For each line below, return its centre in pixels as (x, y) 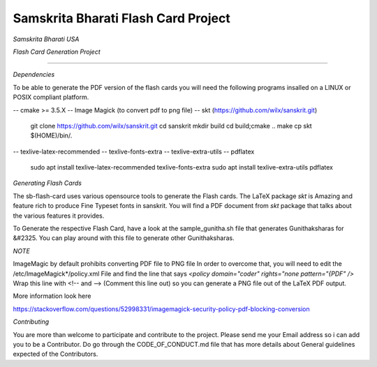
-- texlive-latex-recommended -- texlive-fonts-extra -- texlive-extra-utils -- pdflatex (134, 151)
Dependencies (34, 75)
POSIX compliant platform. (51, 97)
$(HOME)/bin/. (51, 135)
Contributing (31, 322)
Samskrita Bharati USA (46, 39)
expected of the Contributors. (56, 354)
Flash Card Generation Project (57, 52)
